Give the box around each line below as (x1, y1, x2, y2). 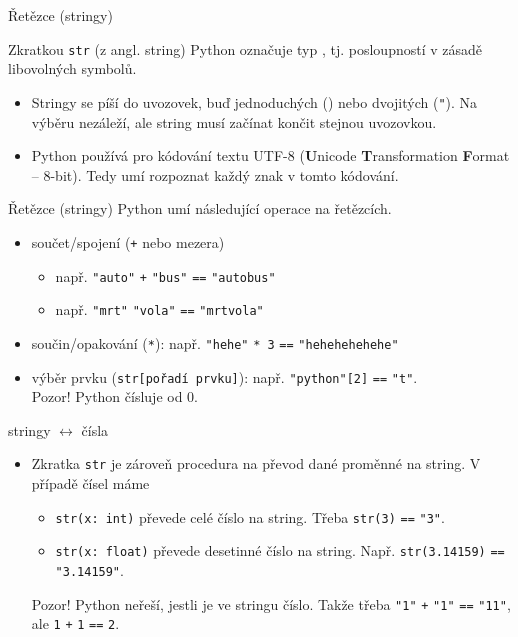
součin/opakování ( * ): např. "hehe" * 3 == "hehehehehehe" (31, 332, 399, 353)
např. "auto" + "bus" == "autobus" (55, 265, 276, 286)
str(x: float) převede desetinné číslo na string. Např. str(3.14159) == (55, 540, 505, 561)
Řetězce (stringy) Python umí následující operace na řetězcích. (8, 198, 392, 219)
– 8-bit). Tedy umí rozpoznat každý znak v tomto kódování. (31, 164, 399, 185)
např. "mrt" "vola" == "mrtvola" (55, 299, 264, 320)
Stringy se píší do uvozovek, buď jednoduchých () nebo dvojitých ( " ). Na (31, 91, 478, 112)
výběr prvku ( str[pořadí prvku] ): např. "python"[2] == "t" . (31, 366, 418, 387)
